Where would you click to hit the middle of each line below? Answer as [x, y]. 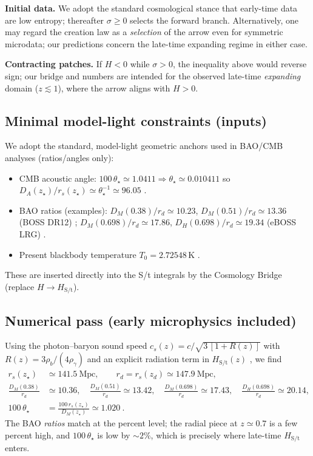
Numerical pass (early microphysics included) [151, 320]
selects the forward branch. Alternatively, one [214, 20]
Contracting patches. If [54, 64]
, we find [266, 359]
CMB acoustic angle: [58, 178]
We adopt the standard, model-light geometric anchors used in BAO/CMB [144, 146]
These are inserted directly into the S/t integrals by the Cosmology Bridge [143, 275]
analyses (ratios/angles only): [59, 157]
